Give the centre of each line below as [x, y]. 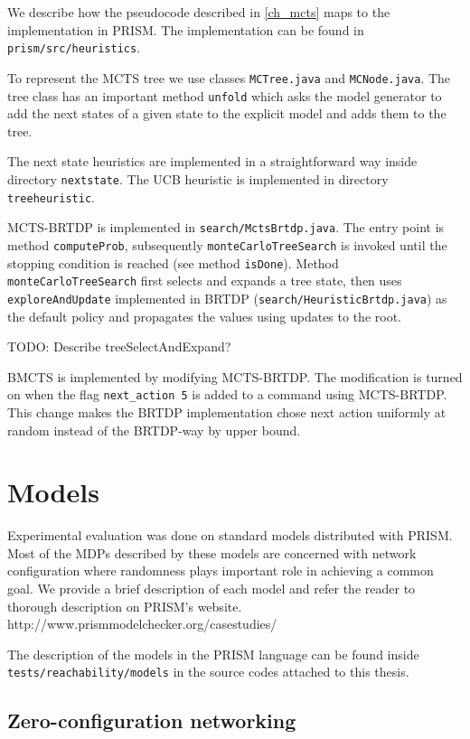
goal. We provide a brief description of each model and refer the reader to [211, 589]
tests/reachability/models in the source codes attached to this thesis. [208, 672]
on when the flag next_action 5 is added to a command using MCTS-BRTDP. [227, 394]
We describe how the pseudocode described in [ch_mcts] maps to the [199, 12]
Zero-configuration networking [152, 720]
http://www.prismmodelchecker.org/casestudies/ [142, 624]
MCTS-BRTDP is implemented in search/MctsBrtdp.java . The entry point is [226, 227]
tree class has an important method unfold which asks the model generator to [225, 95]
